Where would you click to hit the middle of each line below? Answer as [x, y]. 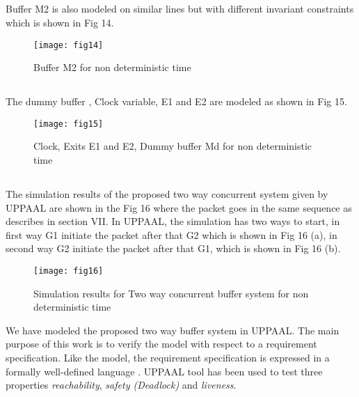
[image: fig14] [69, 45]
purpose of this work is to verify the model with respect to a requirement [161, 344]
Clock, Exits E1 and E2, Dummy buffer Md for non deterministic [173, 146]
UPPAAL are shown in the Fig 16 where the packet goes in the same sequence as [179, 207]
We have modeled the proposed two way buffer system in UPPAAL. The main [173, 330]
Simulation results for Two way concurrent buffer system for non [171, 293]
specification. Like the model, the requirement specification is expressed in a [168, 358]
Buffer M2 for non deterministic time [112, 67]
